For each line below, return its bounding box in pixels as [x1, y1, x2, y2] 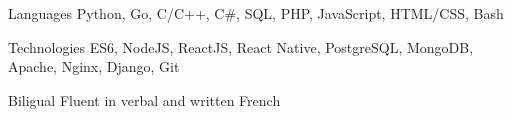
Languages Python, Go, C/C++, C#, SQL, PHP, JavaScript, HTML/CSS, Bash [8, 3, 504, 23]
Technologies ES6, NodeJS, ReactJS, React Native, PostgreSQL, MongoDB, [8, 36, 474, 57]
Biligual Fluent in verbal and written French [8, 89, 281, 110]
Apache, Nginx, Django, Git [8, 56, 180, 77]
